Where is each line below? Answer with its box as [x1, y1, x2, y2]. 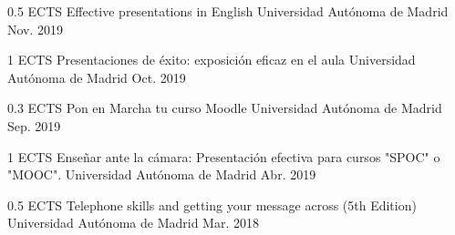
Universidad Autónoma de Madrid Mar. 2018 [7, 213, 259, 232]
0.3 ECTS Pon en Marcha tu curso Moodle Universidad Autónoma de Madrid [7, 98, 442, 117]
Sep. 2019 [7, 116, 61, 135]
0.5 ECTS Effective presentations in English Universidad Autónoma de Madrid [7, 2, 449, 20]
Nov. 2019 [7, 19, 64, 38]
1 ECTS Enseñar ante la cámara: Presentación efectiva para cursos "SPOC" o [7, 147, 440, 166]
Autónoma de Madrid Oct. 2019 [7, 67, 186, 87]
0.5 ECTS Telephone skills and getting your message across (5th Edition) [7, 195, 417, 214]
